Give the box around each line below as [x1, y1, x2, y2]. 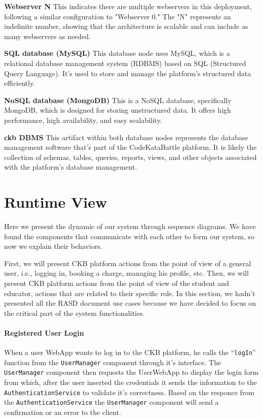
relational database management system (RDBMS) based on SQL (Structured [4, 57, 246, 68]
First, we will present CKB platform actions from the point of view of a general [4, 257, 251, 268]
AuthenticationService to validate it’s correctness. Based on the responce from [4, 386, 255, 397]
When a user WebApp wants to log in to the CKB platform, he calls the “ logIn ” [4, 347, 256, 358]
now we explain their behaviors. [4, 241, 102, 251]
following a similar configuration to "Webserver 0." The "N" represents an [4, 11, 231, 21]
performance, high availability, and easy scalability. [4, 114, 162, 125]
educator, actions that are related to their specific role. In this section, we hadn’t [4, 287, 255, 298]
